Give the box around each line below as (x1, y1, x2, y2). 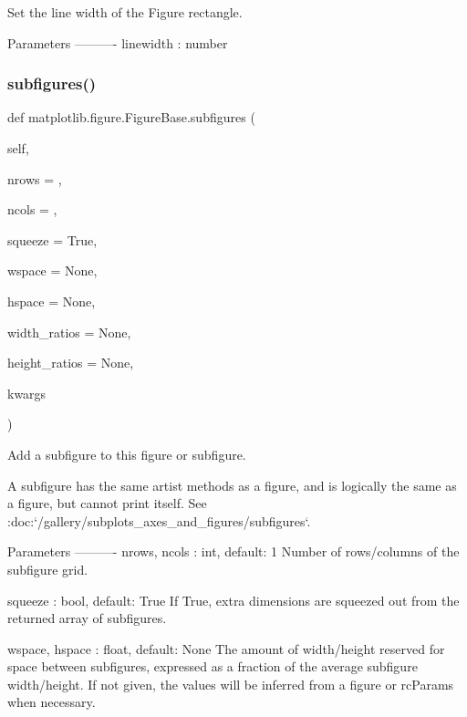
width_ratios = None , (7, 322, 131, 341)
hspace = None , (7, 291, 96, 310)
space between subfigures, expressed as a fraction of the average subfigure (7, 657, 418, 676)
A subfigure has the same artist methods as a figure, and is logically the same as (7, 475, 457, 494)
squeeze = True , (7, 230, 98, 249)
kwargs (7, 383, 47, 402)
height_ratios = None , (7, 353, 134, 372)
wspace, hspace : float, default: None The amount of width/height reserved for (7, 639, 445, 658)
